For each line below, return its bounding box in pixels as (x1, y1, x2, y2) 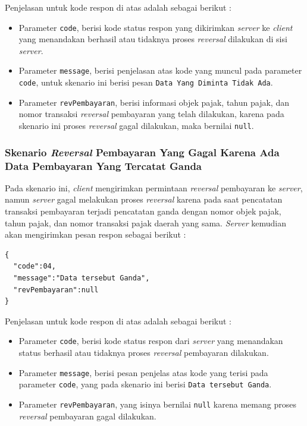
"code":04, (13, 262, 56, 271)
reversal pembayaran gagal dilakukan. (18, 409, 156, 422)
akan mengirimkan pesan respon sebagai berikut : (5, 228, 186, 241)
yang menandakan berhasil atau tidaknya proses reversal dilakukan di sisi (18, 33, 287, 45)
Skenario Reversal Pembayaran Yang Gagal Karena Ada (5, 144, 280, 159)
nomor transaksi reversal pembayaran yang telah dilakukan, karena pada (18, 108, 284, 120)
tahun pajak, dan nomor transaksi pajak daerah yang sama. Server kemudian (5, 216, 287, 229)
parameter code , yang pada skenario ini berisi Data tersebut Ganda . (18, 378, 272, 390)
